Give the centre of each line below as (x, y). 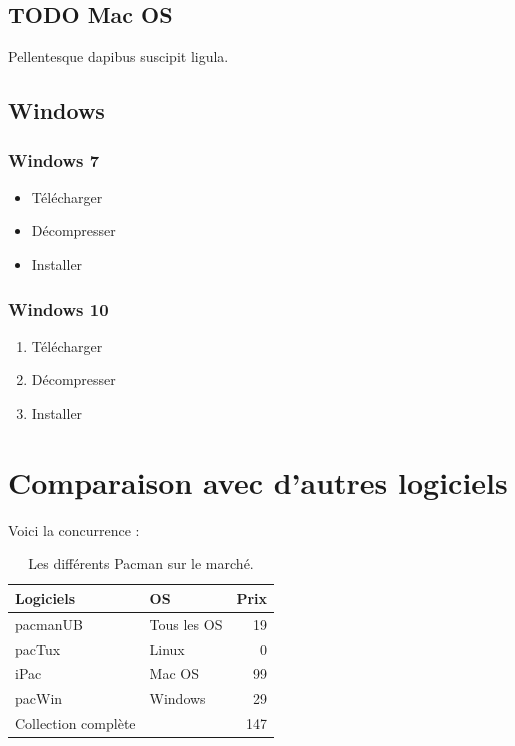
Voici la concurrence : (74, 529)
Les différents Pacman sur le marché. (141, 563)
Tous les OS (186, 623)
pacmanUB (49, 623)
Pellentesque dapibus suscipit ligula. (118, 56)
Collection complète (75, 723)
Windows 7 (54, 159)
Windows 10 (58, 308)
